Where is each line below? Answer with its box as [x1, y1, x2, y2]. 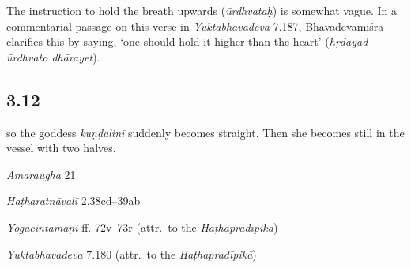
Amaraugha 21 [6, 166, 76, 182]
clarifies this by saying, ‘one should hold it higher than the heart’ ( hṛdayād [6, 33, 368, 50]
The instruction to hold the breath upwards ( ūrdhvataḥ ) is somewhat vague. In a [6, 2, 397, 18]
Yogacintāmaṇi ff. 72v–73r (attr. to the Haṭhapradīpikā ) [6, 218, 278, 235]
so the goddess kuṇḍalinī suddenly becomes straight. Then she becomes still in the [6, 124, 405, 140]
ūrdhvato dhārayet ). [6, 48, 100, 65]
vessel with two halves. [6, 140, 116, 156]
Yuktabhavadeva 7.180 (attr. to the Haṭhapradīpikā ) [6, 245, 257, 262]
